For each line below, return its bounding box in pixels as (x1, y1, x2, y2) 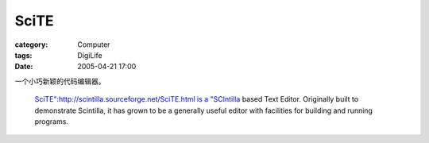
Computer (77, 40, 110, 49)
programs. (34, 116, 69, 126)
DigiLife (77, 50, 102, 60)
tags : (14, 50, 33, 60)
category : (14, 40, 48, 49)
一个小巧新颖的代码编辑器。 (14, 76, 106, 86)
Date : (14, 62, 33, 71)
